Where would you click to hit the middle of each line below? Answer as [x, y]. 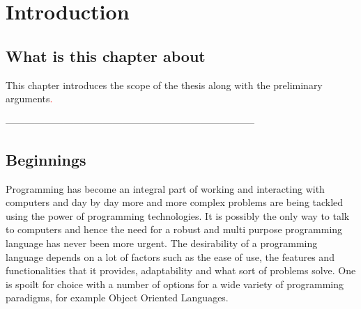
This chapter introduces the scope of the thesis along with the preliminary [164, 85]
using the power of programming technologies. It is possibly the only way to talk [178, 215]
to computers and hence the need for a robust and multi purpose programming [174, 229]
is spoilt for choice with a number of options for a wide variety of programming [175, 284]
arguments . [29, 98]
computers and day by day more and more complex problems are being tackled [175, 202]
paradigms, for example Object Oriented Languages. [117, 298]
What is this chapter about [106, 55]
